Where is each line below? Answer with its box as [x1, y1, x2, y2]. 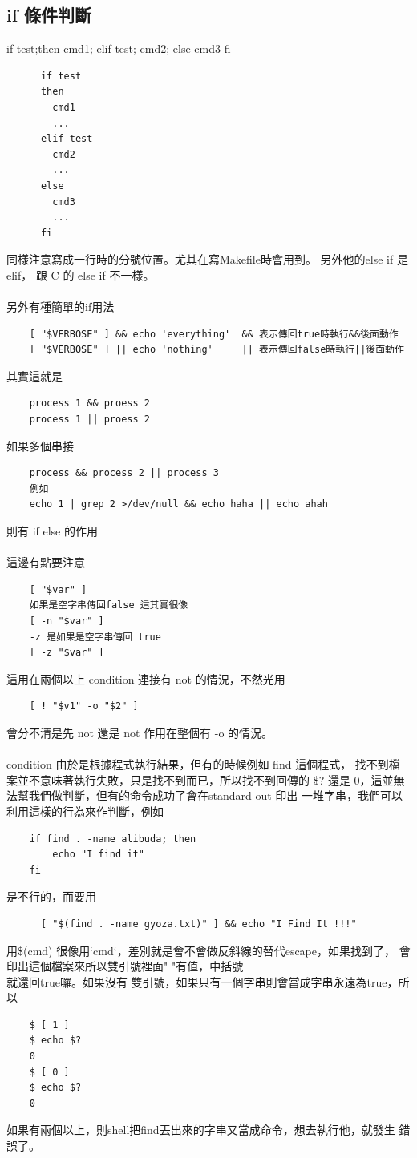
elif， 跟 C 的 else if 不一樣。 [6, 266, 155, 283]
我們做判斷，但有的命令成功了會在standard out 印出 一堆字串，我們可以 [28, 787, 403, 804]
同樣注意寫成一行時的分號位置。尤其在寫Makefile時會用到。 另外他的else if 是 [6, 251, 408, 268]
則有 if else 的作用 [6, 523, 99, 539]
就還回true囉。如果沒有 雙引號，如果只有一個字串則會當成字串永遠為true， [6, 973, 399, 990]
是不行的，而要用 [6, 888, 96, 905]
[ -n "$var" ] [29, 615, 104, 627]
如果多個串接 [6, 437, 74, 454]
